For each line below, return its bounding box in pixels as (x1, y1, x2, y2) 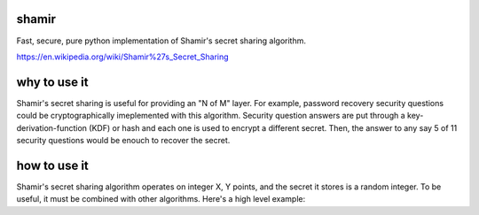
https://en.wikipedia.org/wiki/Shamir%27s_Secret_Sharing (16, 51, 230, 62)
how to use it (16, 157, 89, 173)
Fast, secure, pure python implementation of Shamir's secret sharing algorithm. (16, 35, 306, 46)
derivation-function (16, 122, 88, 133)
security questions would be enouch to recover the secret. (16, 134, 231, 145)
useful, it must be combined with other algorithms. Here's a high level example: (16, 194, 306, 204)
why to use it (16, 74, 89, 89)
